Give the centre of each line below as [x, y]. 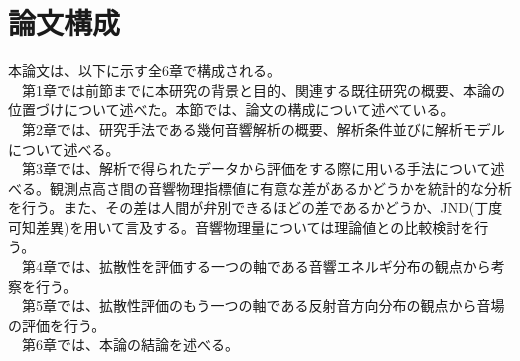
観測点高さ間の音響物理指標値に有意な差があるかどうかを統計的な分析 [280, 187]
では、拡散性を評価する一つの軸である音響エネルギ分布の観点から [273, 266]
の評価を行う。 [57, 324]
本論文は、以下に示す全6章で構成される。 [144, 70]
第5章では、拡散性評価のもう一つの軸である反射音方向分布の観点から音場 [263, 305]
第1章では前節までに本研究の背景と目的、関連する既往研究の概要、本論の [263, 89]
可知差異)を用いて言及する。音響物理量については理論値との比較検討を [241, 226]
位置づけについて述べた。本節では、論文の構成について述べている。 [231, 109]
